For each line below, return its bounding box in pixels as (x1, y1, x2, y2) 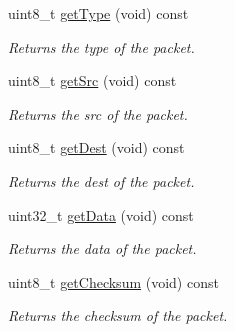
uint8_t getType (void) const (8, 3, 189, 23)
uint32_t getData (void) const (8, 204, 194, 225)
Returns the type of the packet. (8, 36, 195, 57)
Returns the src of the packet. (8, 103, 188, 124)
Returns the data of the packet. (8, 238, 197, 259)
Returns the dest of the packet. (8, 170, 195, 191)
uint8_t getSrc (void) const (8, 70, 177, 91)
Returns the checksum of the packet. (8, 305, 228, 326)
